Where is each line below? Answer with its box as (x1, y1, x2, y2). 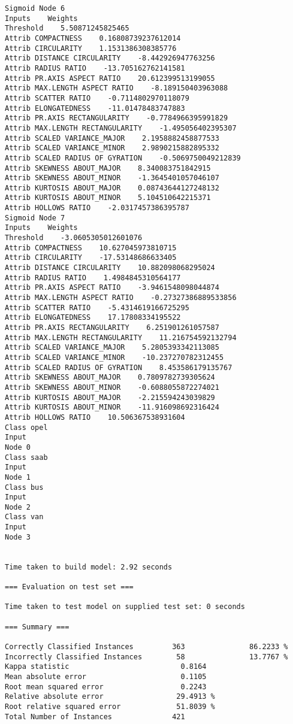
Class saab (5, 453, 48, 462)
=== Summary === (5, 622, 70, 631)
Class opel (5, 423, 48, 432)
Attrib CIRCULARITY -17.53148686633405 (5, 253, 177, 262)
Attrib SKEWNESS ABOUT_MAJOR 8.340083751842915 (5, 163, 211, 172)
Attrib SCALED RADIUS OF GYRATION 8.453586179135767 (5, 363, 232, 372)
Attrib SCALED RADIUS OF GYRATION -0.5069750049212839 (5, 153, 241, 162)
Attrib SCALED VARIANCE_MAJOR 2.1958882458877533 (5, 134, 219, 143)
